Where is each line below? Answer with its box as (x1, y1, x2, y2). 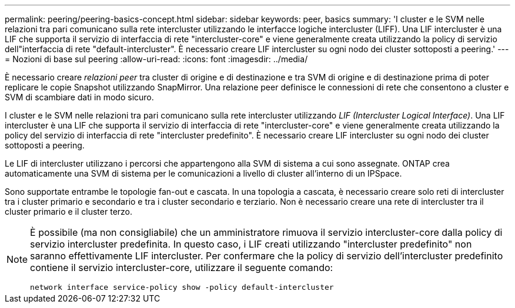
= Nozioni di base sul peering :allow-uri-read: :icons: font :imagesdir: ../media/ (5, 54, 308, 64)
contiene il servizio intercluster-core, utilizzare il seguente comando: (30, 262, 333, 273)
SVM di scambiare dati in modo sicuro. (5, 92, 154, 102)
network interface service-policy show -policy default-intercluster (30, 283, 334, 292)
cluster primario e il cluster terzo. (5, 207, 133, 216)
